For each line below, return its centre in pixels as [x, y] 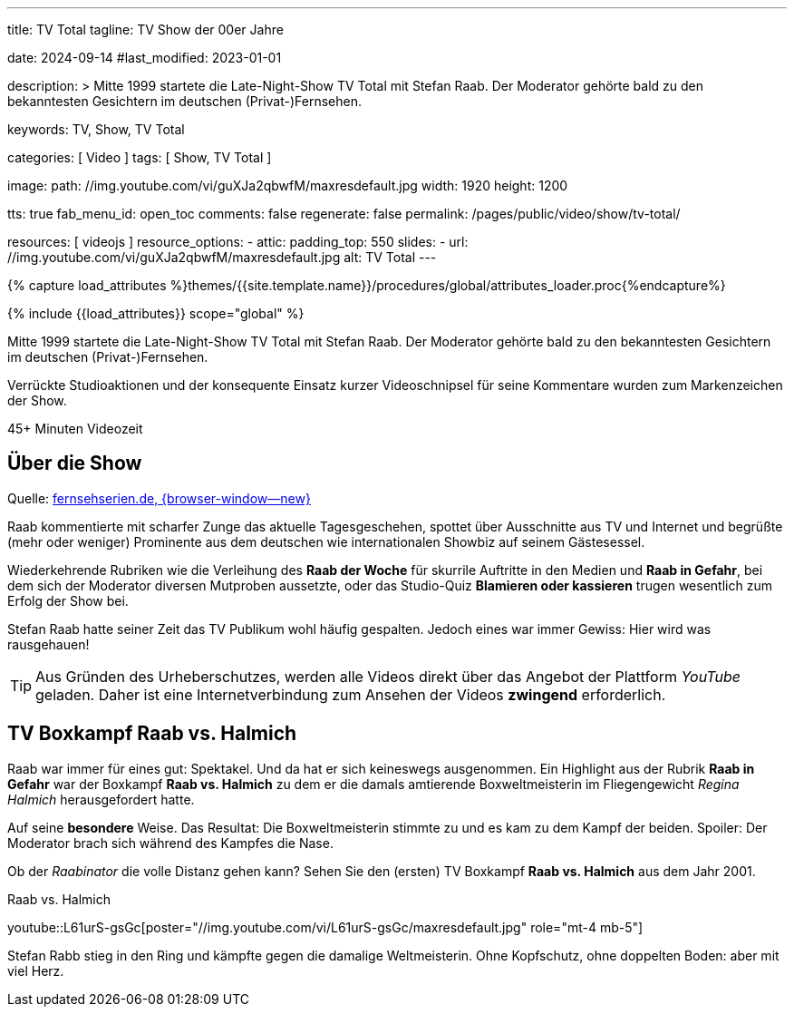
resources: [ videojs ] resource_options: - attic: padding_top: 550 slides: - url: [238, 242]
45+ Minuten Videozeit [75, 429]
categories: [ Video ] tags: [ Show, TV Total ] [140, 157]
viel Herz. [36, 970]
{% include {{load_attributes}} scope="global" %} [156, 313]
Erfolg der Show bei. [68, 600]
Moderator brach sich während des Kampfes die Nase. [170, 843]
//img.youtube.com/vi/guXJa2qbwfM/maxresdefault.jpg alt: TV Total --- [222, 257]
